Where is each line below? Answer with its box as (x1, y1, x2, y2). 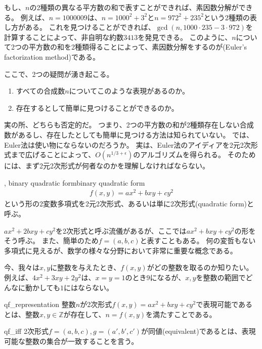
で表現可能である (196, 299, 253, 310)
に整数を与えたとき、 (50, 262, 121, 273)
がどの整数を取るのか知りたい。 (147, 262, 253, 273)
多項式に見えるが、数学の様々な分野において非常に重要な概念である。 (4, 245, 237, 255)
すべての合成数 (16, 85, 65, 96)
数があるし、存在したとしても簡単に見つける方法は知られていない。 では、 (4, 129, 254, 140)
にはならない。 (63, 282, 113, 292)
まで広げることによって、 (11, 149, 96, 160)
